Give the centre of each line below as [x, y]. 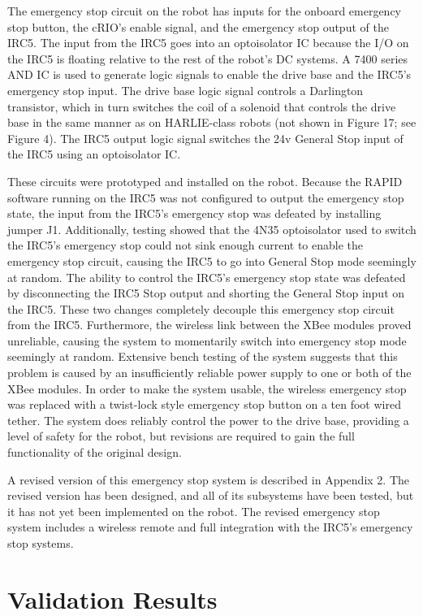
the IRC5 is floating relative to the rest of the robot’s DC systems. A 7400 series [208, 58]
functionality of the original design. [95, 452]
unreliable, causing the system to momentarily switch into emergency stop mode [207, 340]
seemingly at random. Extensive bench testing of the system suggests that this [203, 356]
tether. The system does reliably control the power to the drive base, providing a [208, 420]
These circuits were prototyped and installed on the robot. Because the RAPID [205, 181]
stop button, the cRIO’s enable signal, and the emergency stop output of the [198, 26]
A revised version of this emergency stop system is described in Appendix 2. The [209, 479]
